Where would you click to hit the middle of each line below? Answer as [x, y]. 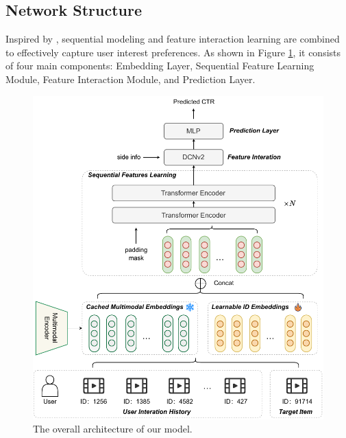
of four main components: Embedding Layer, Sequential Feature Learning [160, 66]
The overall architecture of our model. [113, 429]
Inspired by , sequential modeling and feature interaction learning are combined [173, 39]
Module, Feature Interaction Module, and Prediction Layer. [131, 79]
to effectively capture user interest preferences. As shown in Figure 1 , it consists [173, 52]
